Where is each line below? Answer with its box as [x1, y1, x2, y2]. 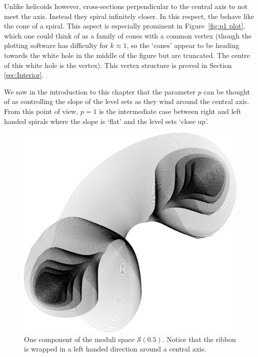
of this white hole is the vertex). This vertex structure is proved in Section [4, 59, 232, 70]
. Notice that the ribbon [162, 333, 236, 344]
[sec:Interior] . [4, 69, 44, 80]
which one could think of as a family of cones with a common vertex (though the [4, 30, 252, 40]
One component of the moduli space [24, 333, 134, 344]
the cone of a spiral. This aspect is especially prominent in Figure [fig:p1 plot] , [4, 20, 245, 31]
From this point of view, [4, 105, 78, 116]
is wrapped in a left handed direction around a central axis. [24, 343, 206, 354]
